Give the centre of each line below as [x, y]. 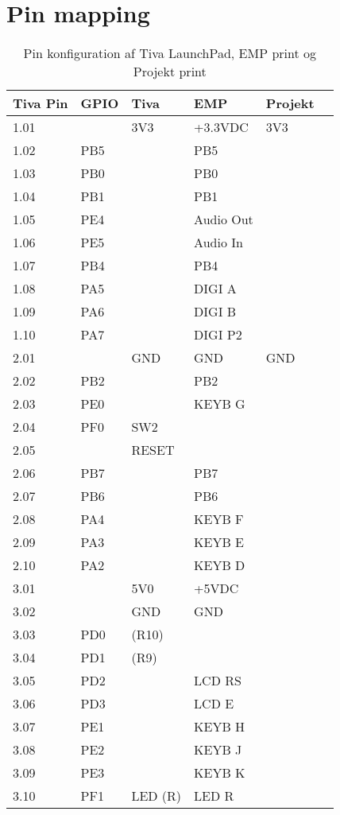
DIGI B [215, 312]
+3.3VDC [221, 127]
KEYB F [219, 519]
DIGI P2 [218, 335]
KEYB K [220, 773]
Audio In [218, 243]
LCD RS [218, 681]
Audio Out [224, 219]
